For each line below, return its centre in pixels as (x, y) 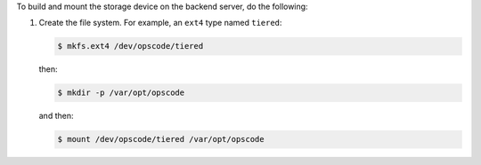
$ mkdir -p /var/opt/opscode (121, 93)
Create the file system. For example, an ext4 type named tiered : (160, 23)
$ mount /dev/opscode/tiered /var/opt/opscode (161, 139)
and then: (56, 116)
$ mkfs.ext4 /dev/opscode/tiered (130, 46)
